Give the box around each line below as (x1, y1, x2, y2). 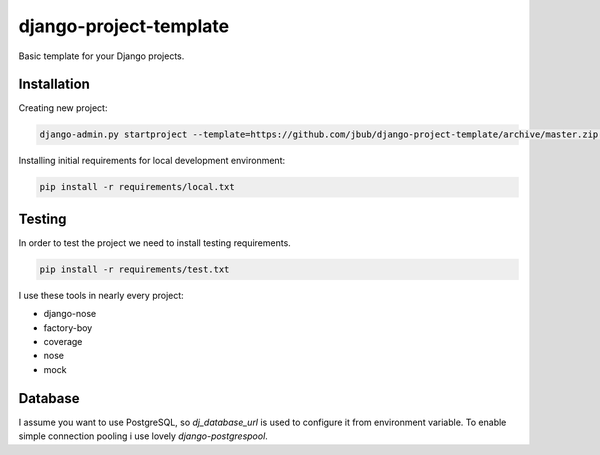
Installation (18, 76, 90, 93)
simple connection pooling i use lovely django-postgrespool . (18, 430, 269, 442)
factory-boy (43, 321, 93, 334)
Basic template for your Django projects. (18, 50, 185, 62)
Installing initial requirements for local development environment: (18, 155, 285, 167)
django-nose (43, 308, 97, 320)
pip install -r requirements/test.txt (39, 263, 230, 275)
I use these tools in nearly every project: (18, 289, 184, 301)
